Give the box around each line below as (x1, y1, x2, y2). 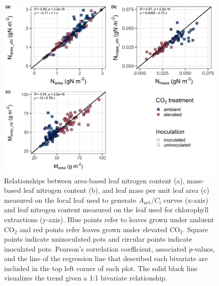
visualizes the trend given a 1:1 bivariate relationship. (4, 273, 167, 283)
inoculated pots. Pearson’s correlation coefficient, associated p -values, (4, 243, 215, 254)
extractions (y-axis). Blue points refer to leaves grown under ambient (4, 214, 214, 224)
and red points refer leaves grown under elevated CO (19, 224, 180, 234)
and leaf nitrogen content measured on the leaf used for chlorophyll (4, 204, 209, 215)
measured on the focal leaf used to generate (4, 194, 136, 205)
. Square (183, 224, 208, 234)
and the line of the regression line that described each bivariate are (4, 253, 208, 264)
